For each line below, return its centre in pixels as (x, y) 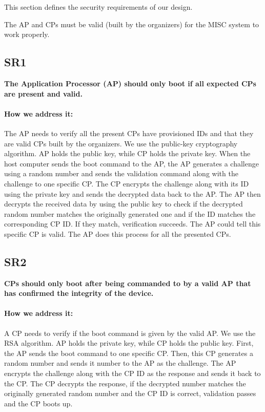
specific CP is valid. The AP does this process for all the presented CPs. (118, 233)
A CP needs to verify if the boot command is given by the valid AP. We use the (130, 333)
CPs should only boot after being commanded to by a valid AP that (128, 283)
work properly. (27, 34)
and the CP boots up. (38, 403)
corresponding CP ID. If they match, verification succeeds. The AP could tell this (132, 224)
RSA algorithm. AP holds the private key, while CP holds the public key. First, (129, 343)
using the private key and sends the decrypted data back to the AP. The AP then (132, 193)
